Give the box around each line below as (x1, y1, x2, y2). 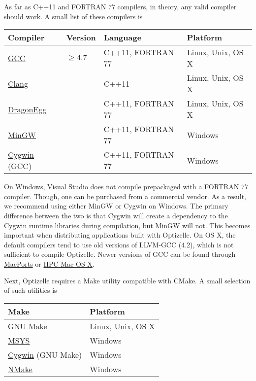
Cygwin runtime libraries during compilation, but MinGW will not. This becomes (4, 220, 251, 230)
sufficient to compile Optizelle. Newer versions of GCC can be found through (4, 249, 236, 259)
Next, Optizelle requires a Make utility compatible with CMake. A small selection (4, 275, 251, 285)
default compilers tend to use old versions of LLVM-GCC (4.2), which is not (4, 239, 234, 249)
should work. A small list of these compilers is (4, 11, 143, 21)
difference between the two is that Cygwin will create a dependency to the (4, 210, 228, 220)
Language (103, 32, 142, 43)
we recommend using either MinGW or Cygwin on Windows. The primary (4, 201, 228, 211)
